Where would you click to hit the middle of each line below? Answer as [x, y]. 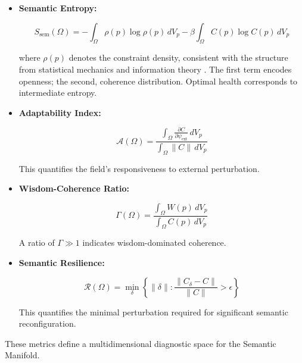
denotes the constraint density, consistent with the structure [178, 57]
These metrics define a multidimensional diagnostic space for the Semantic [141, 343]
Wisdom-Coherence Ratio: [74, 188]
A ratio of [37, 242]
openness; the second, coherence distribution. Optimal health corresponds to [158, 81]
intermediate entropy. [58, 93]
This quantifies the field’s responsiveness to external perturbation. [139, 168]
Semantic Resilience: [62, 263]
